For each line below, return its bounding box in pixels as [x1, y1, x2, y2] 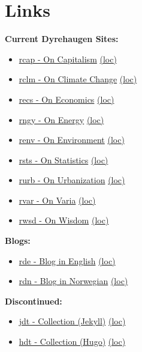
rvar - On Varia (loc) [19, 193, 96, 206]
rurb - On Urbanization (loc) [19, 174, 125, 186]
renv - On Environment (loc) [19, 133, 125, 146]
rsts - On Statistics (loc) [19, 153, 108, 166]
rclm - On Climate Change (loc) [19, 73, 137, 85]
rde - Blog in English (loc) [19, 254, 116, 267]
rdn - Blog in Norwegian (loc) [19, 275, 128, 287]
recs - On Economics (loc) [19, 93, 114, 105]
